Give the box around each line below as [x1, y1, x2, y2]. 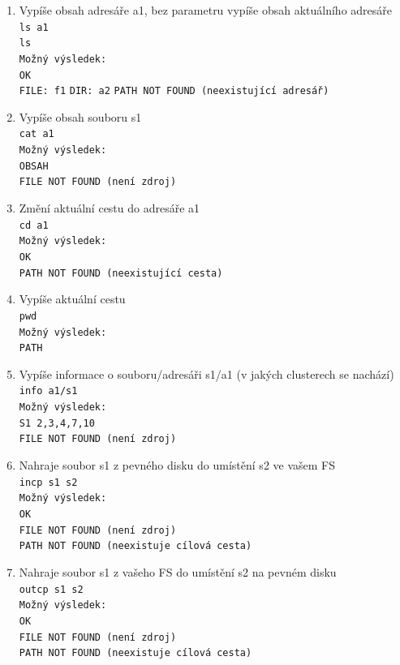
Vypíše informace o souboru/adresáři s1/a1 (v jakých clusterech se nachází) [19, 365, 394, 382]
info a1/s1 [19, 385, 78, 397]
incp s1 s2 [19, 476, 78, 488]
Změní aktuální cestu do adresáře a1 [19, 199, 200, 217]
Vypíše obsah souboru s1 [19, 108, 142, 125]
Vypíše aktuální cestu [19, 290, 126, 307]
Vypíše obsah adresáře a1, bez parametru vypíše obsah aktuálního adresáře [19, 2, 393, 18]
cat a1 [19, 128, 54, 140]
